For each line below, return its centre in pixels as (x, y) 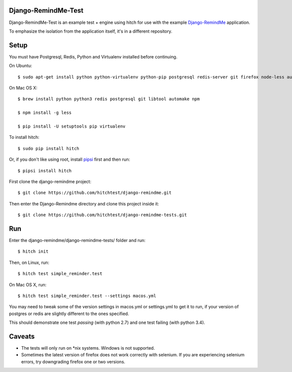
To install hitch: (24, 137)
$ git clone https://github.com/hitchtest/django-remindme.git (95, 193)
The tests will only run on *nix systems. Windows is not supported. (88, 348)
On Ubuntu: (21, 66)
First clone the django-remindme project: (50, 181)
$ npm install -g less (45, 113)
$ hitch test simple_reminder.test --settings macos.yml (87, 296)
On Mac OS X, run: (28, 284)
